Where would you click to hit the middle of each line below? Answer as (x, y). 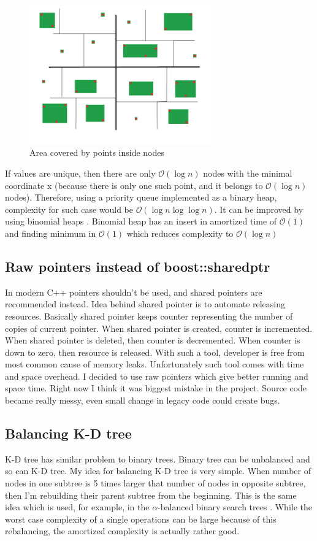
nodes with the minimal (248, 173)
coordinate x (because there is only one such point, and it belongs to (134, 185)
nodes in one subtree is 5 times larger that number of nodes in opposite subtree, (155, 483)
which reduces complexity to (180, 233)
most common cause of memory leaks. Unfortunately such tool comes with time (155, 364)
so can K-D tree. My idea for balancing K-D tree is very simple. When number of (158, 471)
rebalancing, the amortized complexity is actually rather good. (122, 531)
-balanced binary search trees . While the (235, 507)
